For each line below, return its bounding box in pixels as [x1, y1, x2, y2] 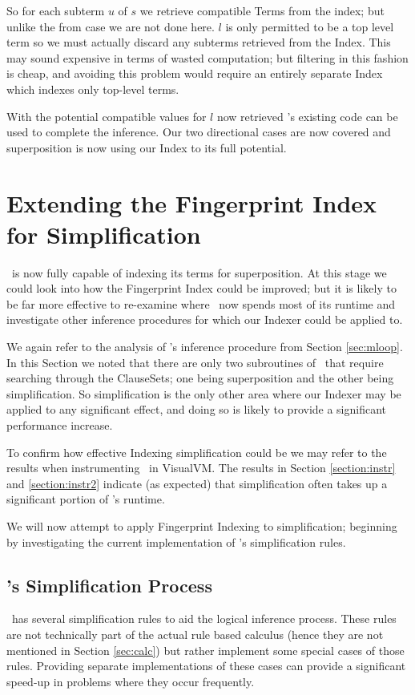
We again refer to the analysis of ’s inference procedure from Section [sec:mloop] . [6, 338, 403, 355]
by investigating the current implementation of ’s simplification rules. [6, 533, 346, 550]
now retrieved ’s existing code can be [216, 107, 398, 124]
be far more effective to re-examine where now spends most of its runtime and [6, 295, 395, 312]
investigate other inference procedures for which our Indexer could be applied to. [6, 311, 403, 328]
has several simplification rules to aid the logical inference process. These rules [11, 610, 397, 627]
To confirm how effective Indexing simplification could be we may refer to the [6, 443, 387, 460]
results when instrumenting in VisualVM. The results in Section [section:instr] [6, 459, 396, 476]
